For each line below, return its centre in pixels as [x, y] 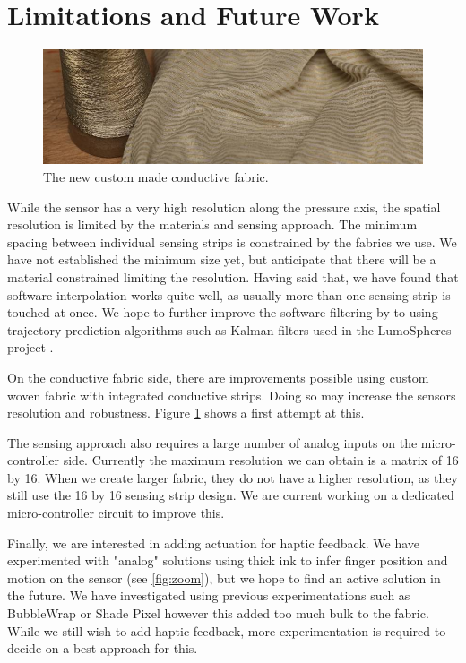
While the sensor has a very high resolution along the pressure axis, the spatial [224, 207]
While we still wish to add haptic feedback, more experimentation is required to [227, 630]
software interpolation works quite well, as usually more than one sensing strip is [229, 294]
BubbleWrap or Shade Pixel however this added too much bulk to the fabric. [218, 613]
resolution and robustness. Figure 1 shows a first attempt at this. [186, 413]
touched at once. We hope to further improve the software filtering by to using [223, 312]
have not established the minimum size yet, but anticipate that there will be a [222, 259]
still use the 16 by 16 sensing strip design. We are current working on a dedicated [231, 495]
